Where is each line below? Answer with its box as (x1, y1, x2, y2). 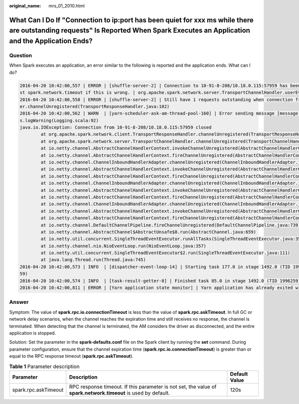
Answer (9, 299, 29, 306)
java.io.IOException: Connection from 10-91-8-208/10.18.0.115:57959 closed (19, 125, 212, 131)
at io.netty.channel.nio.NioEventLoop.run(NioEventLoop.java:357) (40, 243, 207, 249)
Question (9, 52, 32, 59)
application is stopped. (9, 330, 56, 336)
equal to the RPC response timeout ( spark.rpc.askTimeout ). (9, 353, 134, 359)
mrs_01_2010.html (48, 3, 85, 8)
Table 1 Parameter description (9, 363, 80, 370)
